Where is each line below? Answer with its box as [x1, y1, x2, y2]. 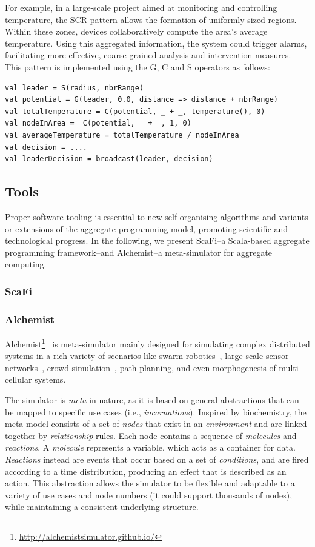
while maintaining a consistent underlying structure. [5, 500, 199, 513]
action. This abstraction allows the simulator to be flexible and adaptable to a [5, 477, 295, 489]
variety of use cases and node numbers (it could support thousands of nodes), [5, 488, 293, 501]
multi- [279, 361, 302, 374]
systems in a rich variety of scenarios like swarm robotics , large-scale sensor [5, 349, 289, 362]
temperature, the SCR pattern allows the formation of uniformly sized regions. [5, 13, 297, 25]
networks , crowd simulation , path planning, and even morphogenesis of [5, 361, 276, 374]
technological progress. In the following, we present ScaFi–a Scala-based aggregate [5, 234, 310, 247]
